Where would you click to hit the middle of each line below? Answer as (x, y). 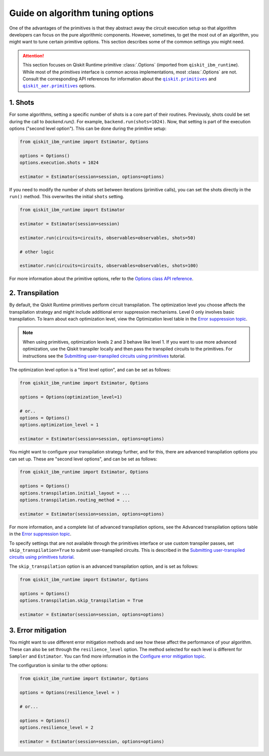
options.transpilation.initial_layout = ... (75, 493)
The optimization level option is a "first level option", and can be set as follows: (90, 370)
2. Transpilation (34, 293)
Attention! (33, 55)
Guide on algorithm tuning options (81, 13)
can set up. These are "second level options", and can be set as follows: (83, 459)
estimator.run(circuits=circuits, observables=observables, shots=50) (108, 238)
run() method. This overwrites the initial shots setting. (67, 197)
